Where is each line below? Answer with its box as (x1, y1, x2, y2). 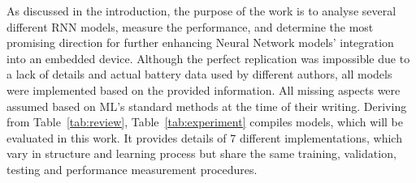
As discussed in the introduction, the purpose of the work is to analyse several (6, 2, 396, 19)
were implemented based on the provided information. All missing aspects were (6, 81, 401, 98)
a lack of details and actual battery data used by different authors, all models (6, 66, 392, 83)
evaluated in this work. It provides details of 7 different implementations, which (6, 129, 402, 146)
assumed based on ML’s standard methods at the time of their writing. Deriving (6, 97, 407, 114)
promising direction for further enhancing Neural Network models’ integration (6, 34, 394, 51)
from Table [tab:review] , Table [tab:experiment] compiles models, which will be (6, 113, 403, 130)
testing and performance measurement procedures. (6, 160, 258, 177)
